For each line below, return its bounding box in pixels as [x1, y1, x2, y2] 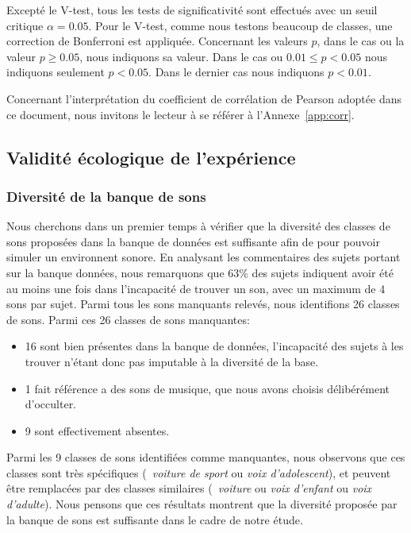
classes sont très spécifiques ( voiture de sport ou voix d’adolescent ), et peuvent [6, 464, 391, 481]
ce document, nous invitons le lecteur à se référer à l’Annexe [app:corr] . [6, 106, 355, 122]
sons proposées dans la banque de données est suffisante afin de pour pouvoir [6, 233, 380, 249]
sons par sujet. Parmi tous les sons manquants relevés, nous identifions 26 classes [6, 295, 400, 312]
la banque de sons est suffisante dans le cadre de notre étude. [6, 511, 303, 527]
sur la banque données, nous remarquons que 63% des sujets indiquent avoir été [6, 264, 394, 280]
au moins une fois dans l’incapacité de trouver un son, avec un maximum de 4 [6, 280, 386, 296]
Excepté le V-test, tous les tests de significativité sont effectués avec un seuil [6, 2, 378, 17]
